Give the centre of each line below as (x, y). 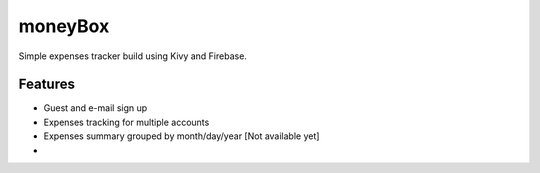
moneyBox (64, 26)
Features (46, 84)
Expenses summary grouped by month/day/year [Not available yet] (181, 136)
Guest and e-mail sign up (95, 108)
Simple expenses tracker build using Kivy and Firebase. (132, 56)
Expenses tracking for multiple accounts (126, 122)
